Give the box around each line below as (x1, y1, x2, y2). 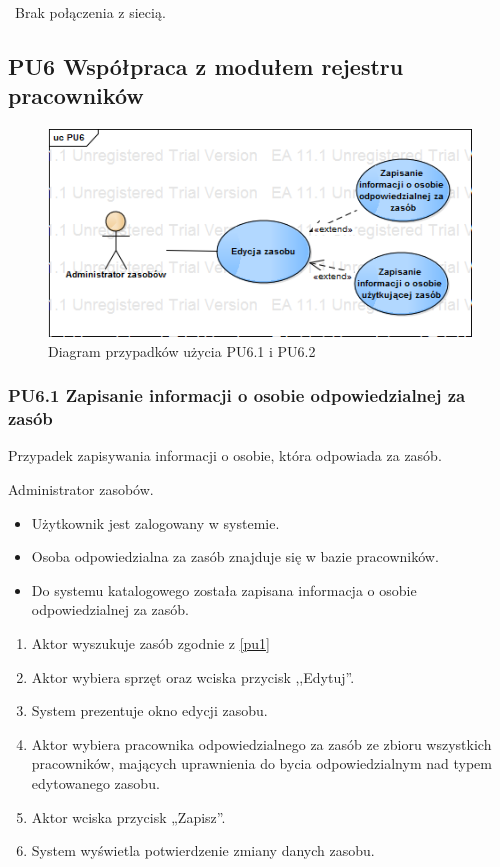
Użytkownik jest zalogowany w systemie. (31, 512, 280, 533)
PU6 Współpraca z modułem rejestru (8, 50, 404, 81)
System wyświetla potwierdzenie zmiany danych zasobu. (31, 840, 375, 861)
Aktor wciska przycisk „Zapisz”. (31, 806, 226, 827)
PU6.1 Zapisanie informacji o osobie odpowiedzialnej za (8, 383, 466, 408)
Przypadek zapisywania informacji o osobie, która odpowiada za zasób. (8, 445, 442, 466)
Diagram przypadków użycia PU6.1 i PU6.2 (48, 340, 316, 361)
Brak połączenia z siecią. (14, 2, 166, 22)
